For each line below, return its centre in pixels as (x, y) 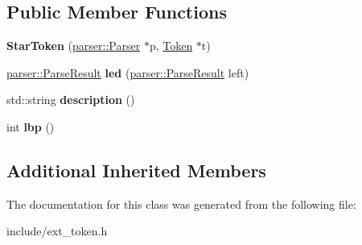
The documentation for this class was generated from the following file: (181, 203)
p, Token (171, 46)
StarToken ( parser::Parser (74, 46)
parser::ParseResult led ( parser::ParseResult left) (128, 72)
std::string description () (71, 100)
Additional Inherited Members (136, 170)
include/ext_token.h (57, 231)
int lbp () (31, 126)
